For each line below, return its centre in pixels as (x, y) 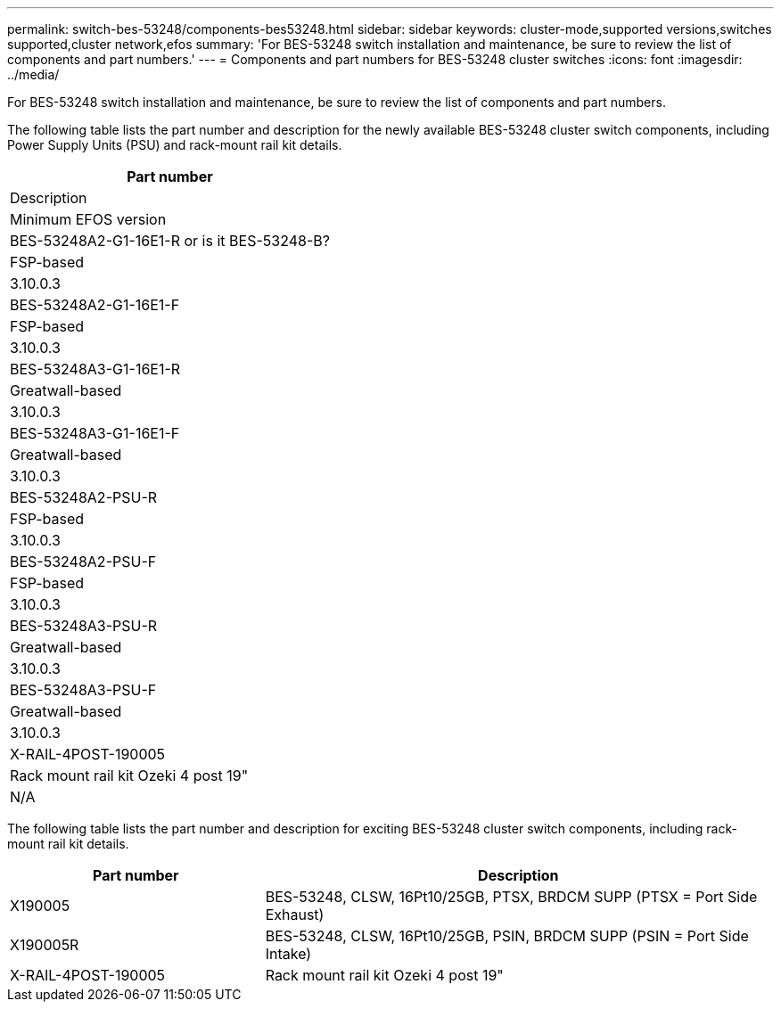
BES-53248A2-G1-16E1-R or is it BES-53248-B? (170, 241)
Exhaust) (295, 915)
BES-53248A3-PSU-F (83, 690)
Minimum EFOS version (88, 219)
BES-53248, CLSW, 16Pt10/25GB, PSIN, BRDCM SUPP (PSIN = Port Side (507, 936)
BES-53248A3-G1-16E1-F (95, 433)
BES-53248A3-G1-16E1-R (95, 369)
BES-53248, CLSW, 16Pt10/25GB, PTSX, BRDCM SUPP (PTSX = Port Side (511, 897)
